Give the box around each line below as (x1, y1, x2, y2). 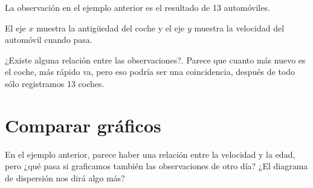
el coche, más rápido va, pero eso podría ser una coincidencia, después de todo (5, 65, 295, 78)
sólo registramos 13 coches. (5, 77, 105, 89)
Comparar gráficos (5, 112, 161, 137)
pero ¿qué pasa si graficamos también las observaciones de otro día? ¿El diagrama (5, 160, 308, 172)
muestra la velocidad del (194, 21, 285, 34)
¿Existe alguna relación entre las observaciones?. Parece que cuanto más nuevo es (5, 53, 306, 66)
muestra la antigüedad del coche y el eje (36, 21, 185, 34)
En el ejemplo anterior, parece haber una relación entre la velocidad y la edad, (5, 147, 295, 160)
